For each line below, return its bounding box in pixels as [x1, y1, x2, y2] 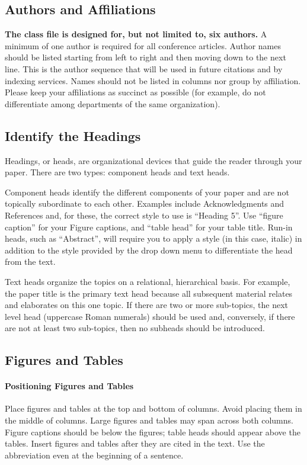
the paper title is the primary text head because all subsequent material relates [5, 287, 293, 299]
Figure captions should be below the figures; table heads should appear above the [5, 425, 300, 438]
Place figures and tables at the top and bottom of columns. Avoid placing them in [5, 402, 302, 415]
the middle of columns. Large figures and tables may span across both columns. [5, 414, 293, 426]
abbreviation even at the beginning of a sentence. [5, 448, 184, 461]
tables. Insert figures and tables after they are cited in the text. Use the [5, 437, 265, 450]
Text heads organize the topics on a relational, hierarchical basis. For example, [5, 275, 290, 287]
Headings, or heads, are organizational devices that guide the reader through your [5, 154, 302, 166]
